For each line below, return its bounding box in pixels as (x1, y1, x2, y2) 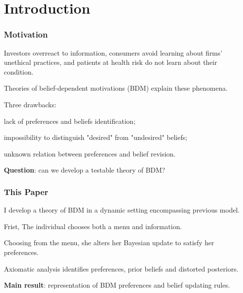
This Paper (4, 185, 49, 197)
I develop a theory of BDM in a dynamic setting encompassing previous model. (4, 205, 240, 215)
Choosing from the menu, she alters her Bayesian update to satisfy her (4, 237, 214, 248)
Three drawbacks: (4, 99, 56, 109)
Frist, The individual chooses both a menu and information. (4, 221, 182, 231)
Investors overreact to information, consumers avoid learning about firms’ (4, 47, 223, 58)
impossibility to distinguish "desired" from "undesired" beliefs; (4, 132, 188, 142)
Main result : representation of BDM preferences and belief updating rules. (4, 280, 230, 290)
